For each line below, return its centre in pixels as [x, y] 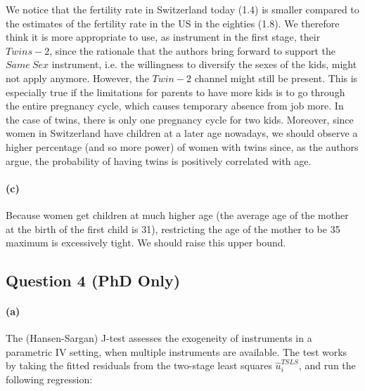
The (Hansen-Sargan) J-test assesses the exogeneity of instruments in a [159, 338]
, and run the [327, 365]
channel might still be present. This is [276, 78]
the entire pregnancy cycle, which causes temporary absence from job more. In [175, 106]
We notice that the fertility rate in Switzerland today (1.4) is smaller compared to [182, 9]
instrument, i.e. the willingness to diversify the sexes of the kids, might [204, 64]
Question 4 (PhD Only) [93, 280]
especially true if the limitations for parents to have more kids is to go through [175, 92]
